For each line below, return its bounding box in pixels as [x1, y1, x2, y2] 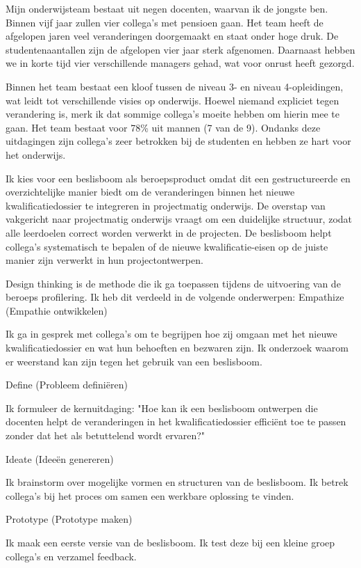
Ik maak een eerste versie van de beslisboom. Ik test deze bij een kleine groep [6, 535, 335, 549]
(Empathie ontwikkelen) [6, 303, 108, 317]
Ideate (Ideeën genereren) [6, 451, 114, 466]
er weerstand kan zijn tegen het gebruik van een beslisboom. [6, 354, 262, 368]
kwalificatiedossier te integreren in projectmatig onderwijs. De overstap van [6, 198, 326, 212]
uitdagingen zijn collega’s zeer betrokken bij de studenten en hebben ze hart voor [6, 134, 351, 148]
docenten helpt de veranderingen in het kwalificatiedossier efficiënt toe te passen [6, 414, 346, 429]
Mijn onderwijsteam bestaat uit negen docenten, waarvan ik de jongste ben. [6, 1, 328, 15]
